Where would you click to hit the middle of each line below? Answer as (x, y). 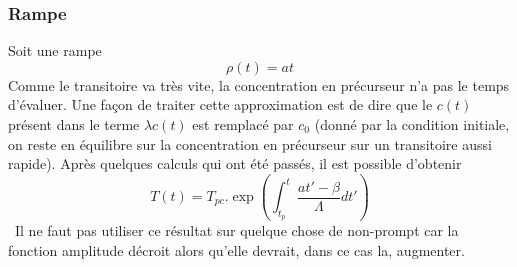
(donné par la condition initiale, (412, 124)
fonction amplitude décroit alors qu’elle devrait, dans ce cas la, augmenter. (236, 249)
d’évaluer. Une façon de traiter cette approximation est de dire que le (220, 104)
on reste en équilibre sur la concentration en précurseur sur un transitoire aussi (250, 143)
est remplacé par (243, 124)
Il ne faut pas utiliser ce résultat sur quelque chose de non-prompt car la (236, 230)
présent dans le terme (74, 124)
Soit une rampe (55, 50)
